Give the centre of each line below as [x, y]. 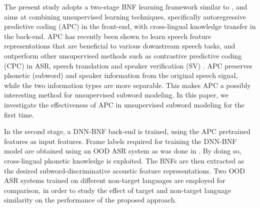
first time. [19, 114]
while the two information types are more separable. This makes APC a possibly [127, 85]
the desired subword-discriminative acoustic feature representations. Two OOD [124, 170]
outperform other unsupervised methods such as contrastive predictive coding [123, 55]
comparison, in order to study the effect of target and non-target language [118, 190]
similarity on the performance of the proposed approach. [90, 200]
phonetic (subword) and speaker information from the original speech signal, [121, 75]
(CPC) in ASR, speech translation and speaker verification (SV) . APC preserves [128, 65]
